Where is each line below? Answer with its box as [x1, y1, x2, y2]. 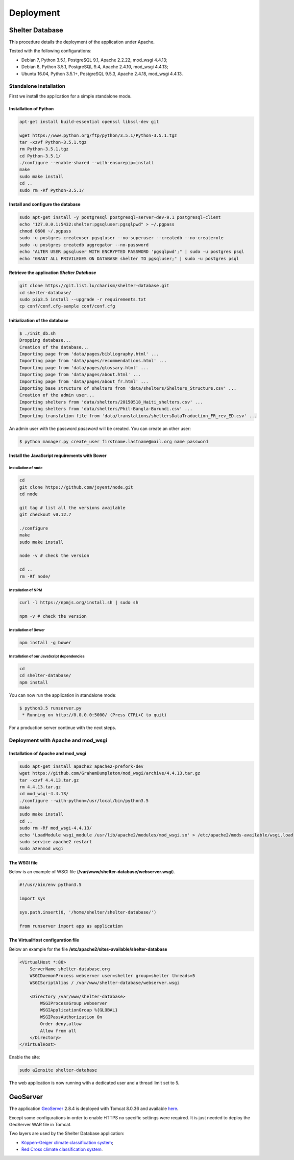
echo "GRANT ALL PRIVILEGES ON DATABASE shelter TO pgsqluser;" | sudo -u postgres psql [19, 255, 240, 261]
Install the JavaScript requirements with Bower [9, 453, 107, 458]
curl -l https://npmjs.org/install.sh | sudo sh [19, 600, 139, 605]
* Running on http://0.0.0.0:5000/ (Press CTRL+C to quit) [22, 712, 167, 718]
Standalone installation [9, 83, 66, 90]
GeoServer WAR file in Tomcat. [9, 1122, 72, 1128]
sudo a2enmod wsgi [19, 846, 64, 852]
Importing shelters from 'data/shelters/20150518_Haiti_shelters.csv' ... [19, 399, 203, 404]
